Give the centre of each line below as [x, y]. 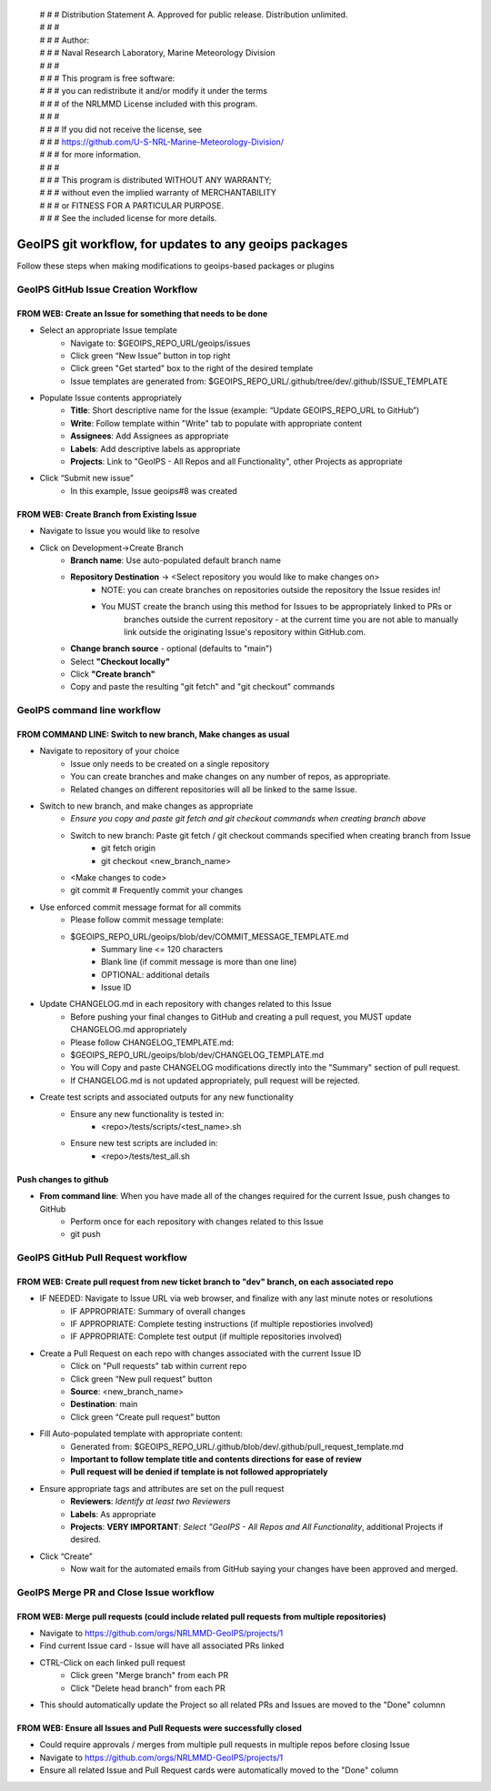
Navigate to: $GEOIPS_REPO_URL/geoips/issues [160, 343]
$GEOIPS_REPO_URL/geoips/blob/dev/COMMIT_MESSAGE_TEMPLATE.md [210, 936]
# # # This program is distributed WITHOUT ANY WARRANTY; [155, 180]
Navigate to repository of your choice [110, 751]
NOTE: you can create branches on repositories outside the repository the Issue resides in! [271, 589]
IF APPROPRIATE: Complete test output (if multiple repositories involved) [206, 1336]
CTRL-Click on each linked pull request [112, 1662]
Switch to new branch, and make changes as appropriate [146, 806]
